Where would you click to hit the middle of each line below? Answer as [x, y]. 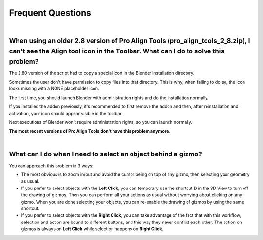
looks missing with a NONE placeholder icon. [54, 89]
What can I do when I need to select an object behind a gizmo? [105, 154]
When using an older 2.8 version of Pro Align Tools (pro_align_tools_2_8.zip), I [130, 41]
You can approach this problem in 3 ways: [51, 166]
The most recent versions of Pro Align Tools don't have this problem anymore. [90, 131]
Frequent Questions [50, 13]
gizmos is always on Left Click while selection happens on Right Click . [92, 229]
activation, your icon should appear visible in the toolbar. [66, 113]
